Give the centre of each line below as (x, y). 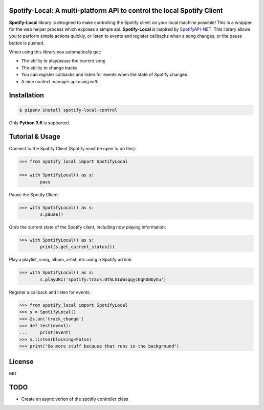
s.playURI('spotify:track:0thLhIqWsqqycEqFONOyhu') (103, 279)
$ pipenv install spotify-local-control (68, 110)
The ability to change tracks (49, 68)
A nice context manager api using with (60, 81)
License (21, 362)
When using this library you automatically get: (55, 52)
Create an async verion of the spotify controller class (75, 399)
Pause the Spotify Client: (34, 194)
